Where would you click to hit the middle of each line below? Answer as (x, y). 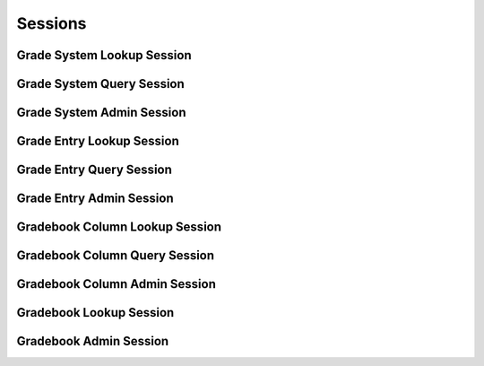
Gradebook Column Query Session (116, 256)
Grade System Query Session (101, 84)
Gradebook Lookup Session (95, 313)
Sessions (52, 23)
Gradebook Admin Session (93, 341)
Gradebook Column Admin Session (117, 284)
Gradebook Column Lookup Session (119, 227)
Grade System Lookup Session (104, 55)
